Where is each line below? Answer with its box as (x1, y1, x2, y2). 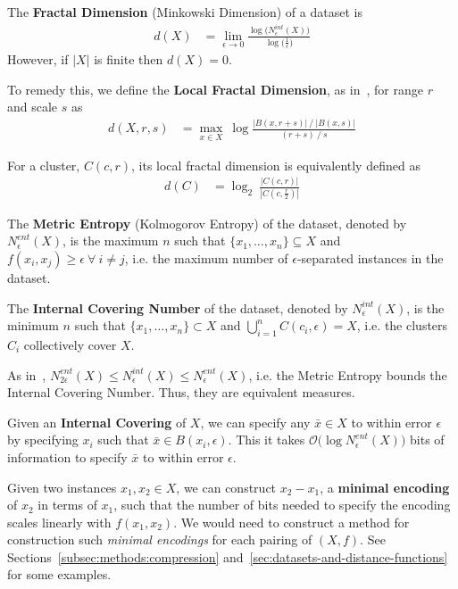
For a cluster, (7, 155, 80, 174)
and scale (7, 97, 58, 116)
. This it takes (228, 430, 305, 449)
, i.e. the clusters (356, 316, 448, 335)
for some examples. (7, 565, 112, 584)
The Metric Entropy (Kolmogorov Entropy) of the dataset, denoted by (7, 213, 407, 232)
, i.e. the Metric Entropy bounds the (248, 365, 447, 384)
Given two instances (7, 477, 117, 496)
